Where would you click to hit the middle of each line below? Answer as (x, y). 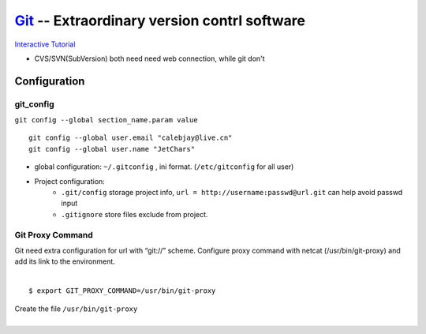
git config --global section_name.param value (106, 120)
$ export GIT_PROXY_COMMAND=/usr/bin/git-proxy (122, 291)
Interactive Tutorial (45, 44)
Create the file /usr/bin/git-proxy (76, 309)
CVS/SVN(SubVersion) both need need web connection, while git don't (149, 58)
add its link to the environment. (65, 261)
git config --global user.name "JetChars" (112, 149)
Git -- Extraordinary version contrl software (160, 21)
